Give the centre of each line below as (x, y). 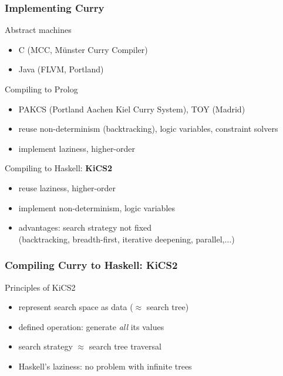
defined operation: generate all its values (91, 326)
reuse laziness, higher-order (67, 187)
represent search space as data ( (76, 307)
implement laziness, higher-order (77, 148)
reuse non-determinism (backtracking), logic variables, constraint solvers (148, 129)
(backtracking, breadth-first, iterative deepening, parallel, (122, 239)
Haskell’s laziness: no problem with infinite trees (105, 366)
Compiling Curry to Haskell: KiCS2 (91, 265)
